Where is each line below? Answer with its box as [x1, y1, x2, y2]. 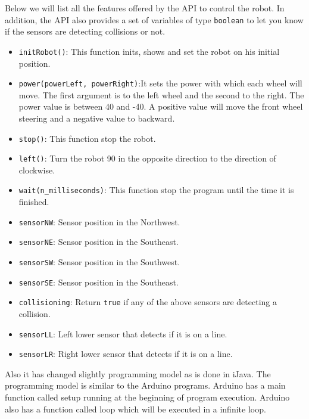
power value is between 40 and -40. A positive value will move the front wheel [18, 100, 303, 113]
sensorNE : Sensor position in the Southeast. [18, 235, 179, 248]
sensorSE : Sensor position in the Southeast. [18, 275, 179, 288]
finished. [18, 195, 49, 208]
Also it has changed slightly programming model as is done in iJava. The [5, 367, 271, 380]
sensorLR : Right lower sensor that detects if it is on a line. [18, 347, 233, 360]
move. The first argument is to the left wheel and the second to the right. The [18, 88, 304, 101]
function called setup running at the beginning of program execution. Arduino [5, 391, 290, 404]
